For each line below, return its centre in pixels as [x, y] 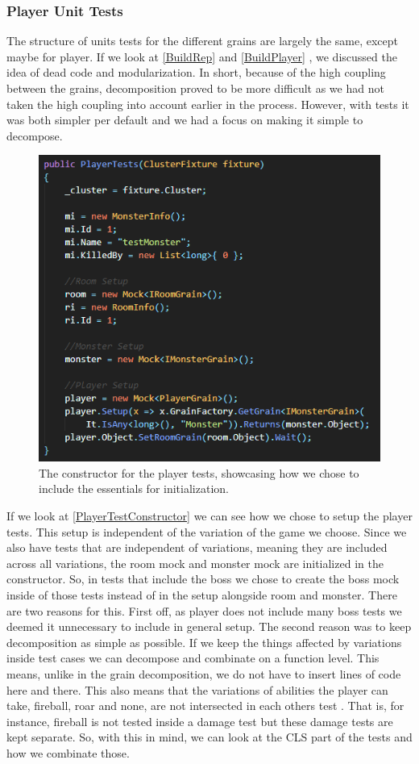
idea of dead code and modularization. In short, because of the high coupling [196, 72]
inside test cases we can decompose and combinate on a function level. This [193, 658]
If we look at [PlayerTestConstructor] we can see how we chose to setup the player [209, 516]
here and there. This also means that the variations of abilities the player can [197, 689]
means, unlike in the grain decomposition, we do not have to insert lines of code [204, 673]
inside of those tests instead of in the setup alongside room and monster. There [202, 595]
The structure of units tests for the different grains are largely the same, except [203, 41]
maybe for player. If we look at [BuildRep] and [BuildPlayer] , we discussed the [202, 56]
